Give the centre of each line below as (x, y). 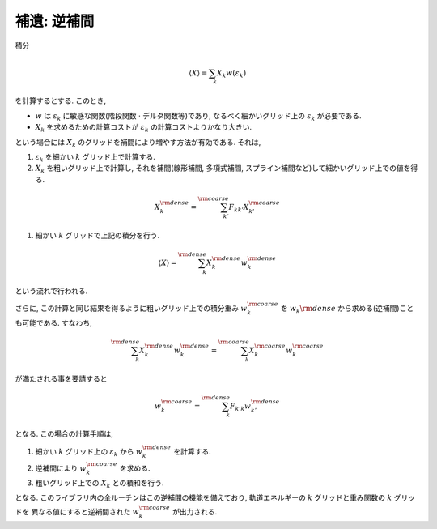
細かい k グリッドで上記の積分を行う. (98, 235)
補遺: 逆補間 (55, 21)
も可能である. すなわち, (53, 322)
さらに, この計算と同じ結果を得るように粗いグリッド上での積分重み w (131, 308)
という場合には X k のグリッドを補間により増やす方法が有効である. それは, (138, 143)
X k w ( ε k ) (231, 74)
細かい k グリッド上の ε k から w (89, 452)
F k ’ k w (240, 407)
